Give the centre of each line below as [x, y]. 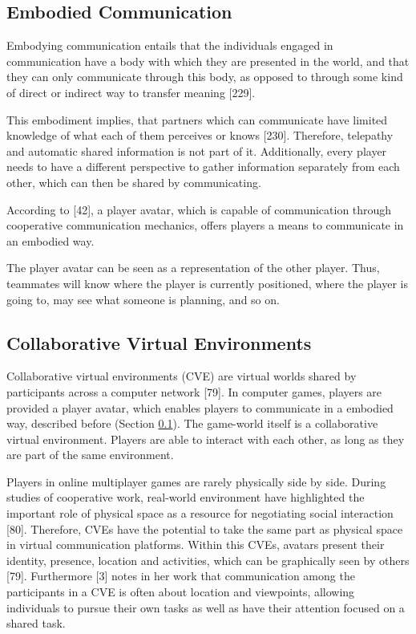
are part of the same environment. [90, 455]
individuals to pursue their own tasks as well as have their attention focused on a [206, 607]
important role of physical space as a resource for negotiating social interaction [200, 513]
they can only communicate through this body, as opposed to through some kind [205, 77]
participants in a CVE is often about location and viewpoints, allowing [181, 592]
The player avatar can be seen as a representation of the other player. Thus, [193, 268]
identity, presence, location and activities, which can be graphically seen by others [208, 560]
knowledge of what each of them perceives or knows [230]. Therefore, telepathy [200, 135]
